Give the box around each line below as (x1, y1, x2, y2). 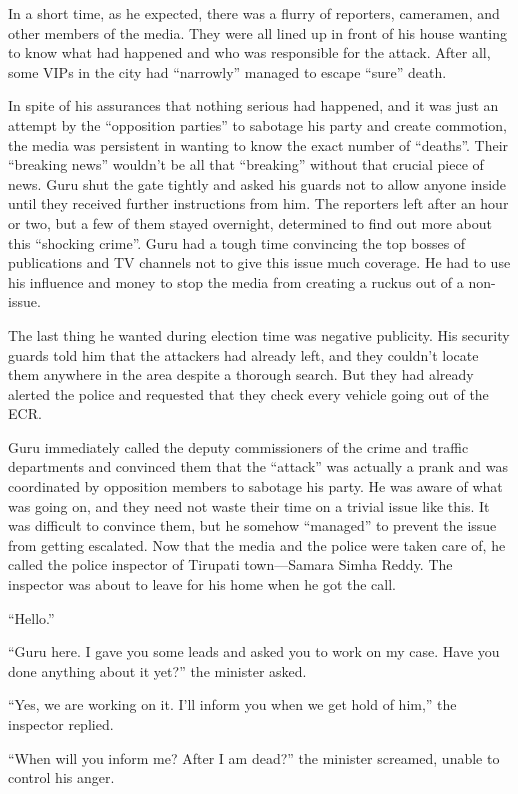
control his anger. (8, 767, 115, 788)
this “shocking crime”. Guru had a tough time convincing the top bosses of (8, 232, 466, 253)
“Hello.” (8, 607, 55, 628)
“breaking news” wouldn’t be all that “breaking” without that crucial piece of (8, 154, 484, 175)
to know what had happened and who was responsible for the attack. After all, (8, 42, 491, 63)
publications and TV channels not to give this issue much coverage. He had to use (8, 252, 511, 273)
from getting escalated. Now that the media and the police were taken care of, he (8, 534, 506, 555)
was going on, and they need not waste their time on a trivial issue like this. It (8, 495, 490, 516)
